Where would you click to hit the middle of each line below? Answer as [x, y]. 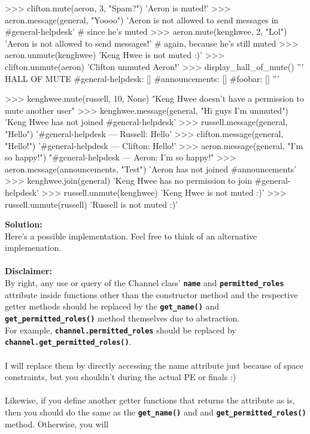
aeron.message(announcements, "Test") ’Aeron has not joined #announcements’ [151, 169]
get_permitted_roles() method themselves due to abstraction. [122, 318]
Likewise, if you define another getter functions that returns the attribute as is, [150, 400]
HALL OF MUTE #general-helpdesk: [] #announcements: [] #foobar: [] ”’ [142, 78]
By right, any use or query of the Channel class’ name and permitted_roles [145, 283]
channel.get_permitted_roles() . [68, 342]
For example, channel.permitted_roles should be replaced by [121, 330]
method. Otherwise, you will [57, 424]
